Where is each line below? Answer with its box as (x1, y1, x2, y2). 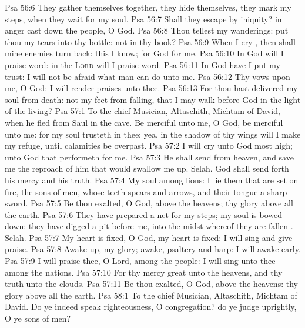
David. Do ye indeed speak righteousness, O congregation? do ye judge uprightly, (5, 300, 297, 313)
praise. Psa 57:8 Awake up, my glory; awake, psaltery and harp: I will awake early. (5, 243, 301, 255)
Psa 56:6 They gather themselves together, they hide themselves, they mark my (5, 1, 291, 13)
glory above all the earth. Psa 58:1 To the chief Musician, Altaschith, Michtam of (5, 289, 297, 301)
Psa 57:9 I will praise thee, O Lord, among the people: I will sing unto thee (5, 255, 276, 267)
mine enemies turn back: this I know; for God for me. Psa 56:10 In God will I (5, 47, 284, 59)
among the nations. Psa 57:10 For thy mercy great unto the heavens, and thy (5, 266, 283, 278)
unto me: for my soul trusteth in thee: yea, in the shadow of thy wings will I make (5, 128, 301, 140)
